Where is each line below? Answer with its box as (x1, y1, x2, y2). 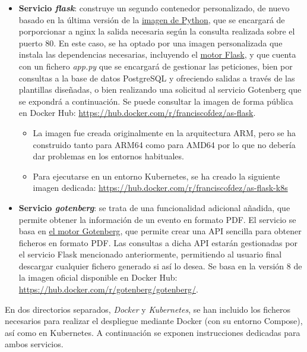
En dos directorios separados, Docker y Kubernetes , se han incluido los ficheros (5, 303, 290, 315)
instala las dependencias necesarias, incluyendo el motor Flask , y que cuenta (18, 48, 296, 61)
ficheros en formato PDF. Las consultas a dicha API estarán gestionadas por (18, 236, 297, 249)
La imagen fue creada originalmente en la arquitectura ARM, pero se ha (33, 126, 296, 139)
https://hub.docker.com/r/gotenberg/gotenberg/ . (18, 283, 198, 296)
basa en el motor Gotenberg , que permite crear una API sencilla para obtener (18, 225, 302, 237)
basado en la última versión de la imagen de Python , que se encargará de (18, 13, 285, 26)
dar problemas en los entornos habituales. (33, 150, 184, 162)
